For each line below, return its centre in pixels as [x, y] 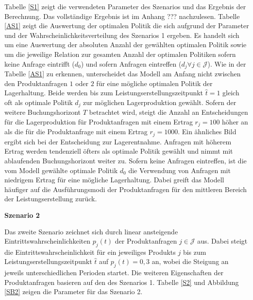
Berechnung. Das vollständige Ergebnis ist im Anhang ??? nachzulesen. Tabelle [122, 16]
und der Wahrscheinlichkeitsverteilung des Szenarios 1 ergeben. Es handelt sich [122, 35]
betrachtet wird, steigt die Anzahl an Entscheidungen [169, 112]
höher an [235, 121]
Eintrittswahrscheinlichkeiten [48, 241]
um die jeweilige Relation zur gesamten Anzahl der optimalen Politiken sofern [120, 54]
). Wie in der [227, 63]
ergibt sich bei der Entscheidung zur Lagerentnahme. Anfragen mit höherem [118, 141]
